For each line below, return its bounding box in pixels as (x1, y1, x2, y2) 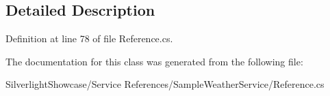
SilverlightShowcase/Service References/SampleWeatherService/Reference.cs (5, 77, 325, 91)
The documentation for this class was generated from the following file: (5, 54, 303, 68)
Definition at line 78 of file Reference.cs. (5, 31, 173, 46)
